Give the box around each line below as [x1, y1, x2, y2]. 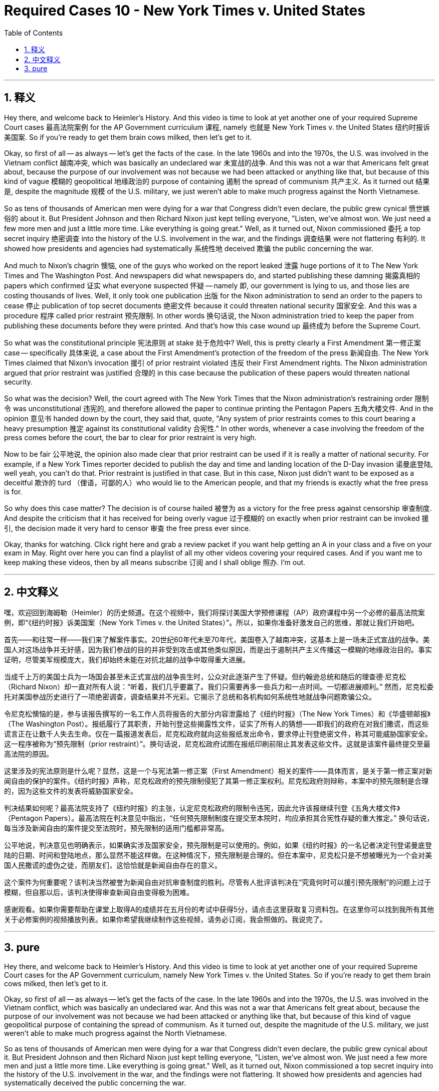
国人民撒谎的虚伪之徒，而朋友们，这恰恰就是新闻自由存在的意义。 [4, 861, 222, 870]
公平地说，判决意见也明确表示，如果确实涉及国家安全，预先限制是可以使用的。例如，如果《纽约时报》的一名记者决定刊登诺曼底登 [4, 841, 432, 850]
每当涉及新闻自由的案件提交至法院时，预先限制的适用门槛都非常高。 [4, 824, 229, 833]
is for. [4, 487, 23, 496]
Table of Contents [4, 28, 63, 37]
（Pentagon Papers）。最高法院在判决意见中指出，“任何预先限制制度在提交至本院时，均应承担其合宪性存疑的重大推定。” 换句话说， [4, 814, 434, 823]
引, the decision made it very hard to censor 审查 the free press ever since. [4, 523, 251, 532]
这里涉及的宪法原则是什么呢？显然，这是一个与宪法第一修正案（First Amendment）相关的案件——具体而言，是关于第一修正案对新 [4, 767, 433, 776]
